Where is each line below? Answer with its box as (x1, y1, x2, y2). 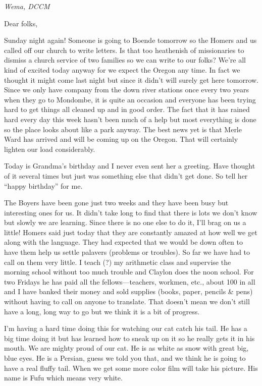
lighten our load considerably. (4, 143, 95, 154)
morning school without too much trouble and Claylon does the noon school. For (4, 266, 254, 277)
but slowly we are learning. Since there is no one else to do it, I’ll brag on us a (4, 217, 246, 228)
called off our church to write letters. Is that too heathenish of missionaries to (4, 44, 244, 55)
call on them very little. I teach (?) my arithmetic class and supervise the (4, 256, 231, 267)
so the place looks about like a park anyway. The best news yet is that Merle (4, 124, 242, 134)
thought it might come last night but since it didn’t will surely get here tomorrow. (4, 74, 258, 85)
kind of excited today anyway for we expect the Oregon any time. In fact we (4, 64, 240, 75)
